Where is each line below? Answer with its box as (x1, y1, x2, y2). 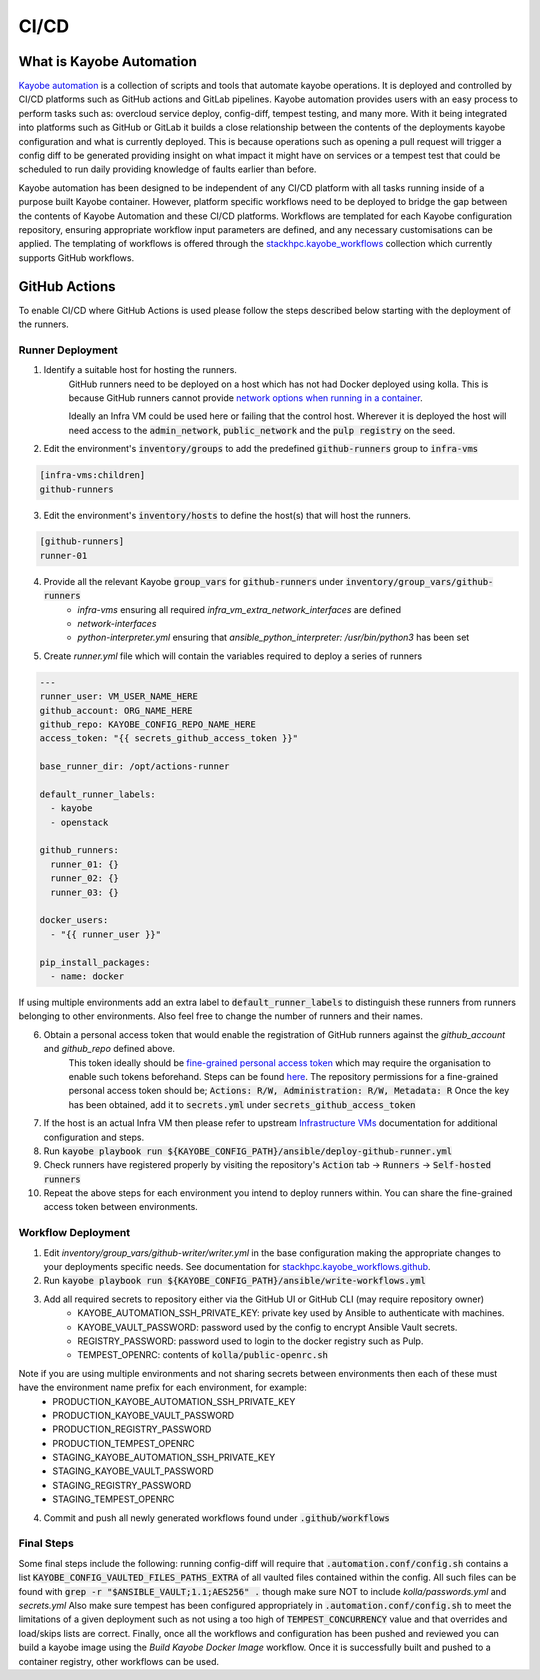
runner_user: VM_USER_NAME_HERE (39, 691, 199, 702)
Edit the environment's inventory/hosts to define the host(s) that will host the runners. (43, 509, 412, 521)
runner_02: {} (50, 873, 120, 884)
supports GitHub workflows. (18, 251, 135, 264)
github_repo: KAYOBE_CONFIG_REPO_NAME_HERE (39, 718, 257, 730)
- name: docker (50, 971, 125, 982)
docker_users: (39, 915, 109, 926)
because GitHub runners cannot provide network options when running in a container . (68, 391, 424, 404)
